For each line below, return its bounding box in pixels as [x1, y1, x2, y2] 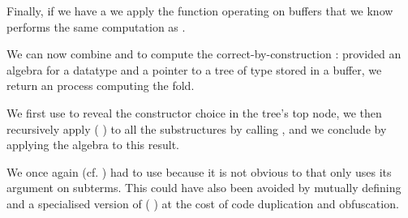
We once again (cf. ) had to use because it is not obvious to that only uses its [6, 163, 392, 180]
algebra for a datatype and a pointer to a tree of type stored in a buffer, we [6, 61, 382, 78]
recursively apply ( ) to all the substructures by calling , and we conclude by [6, 120, 387, 137]
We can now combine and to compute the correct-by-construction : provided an [6, 45, 402, 62]
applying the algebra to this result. [6, 136, 179, 153]
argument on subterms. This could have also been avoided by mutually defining [6, 179, 402, 196]
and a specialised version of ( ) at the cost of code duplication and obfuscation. [6, 194, 399, 212]
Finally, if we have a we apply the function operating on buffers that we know [6, 2, 393, 19]
